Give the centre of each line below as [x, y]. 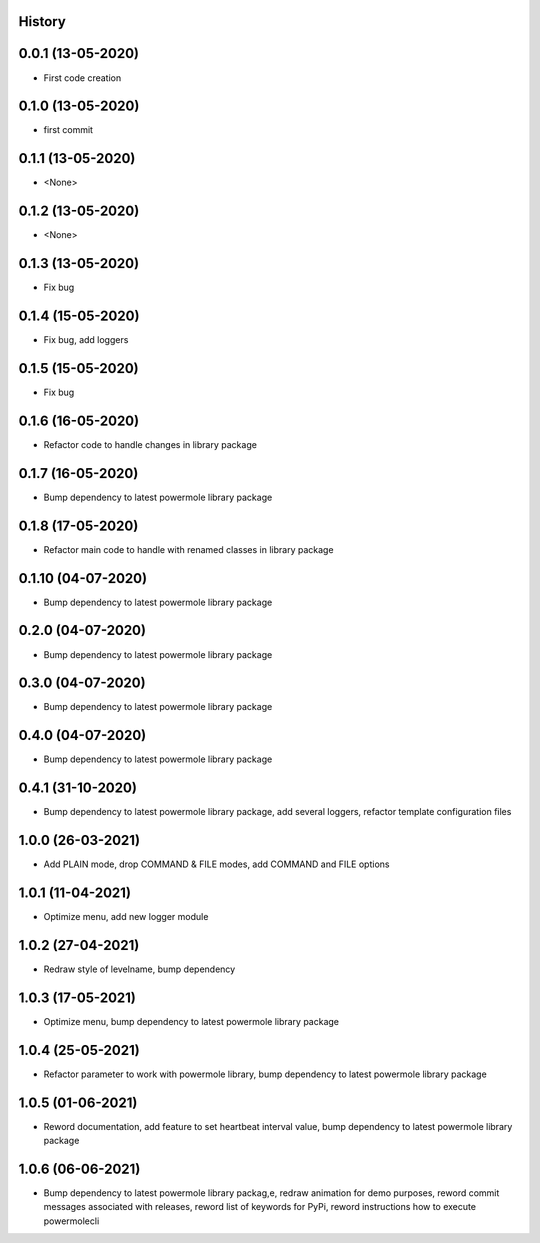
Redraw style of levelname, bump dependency [139, 969]
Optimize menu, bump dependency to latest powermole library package [191, 1021]
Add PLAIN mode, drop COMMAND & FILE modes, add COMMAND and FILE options [216, 864]
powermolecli [71, 1221]
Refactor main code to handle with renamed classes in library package [188, 549]
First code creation [82, 77]
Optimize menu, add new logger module [126, 917]
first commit [68, 130]
